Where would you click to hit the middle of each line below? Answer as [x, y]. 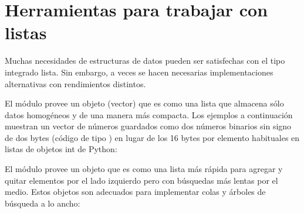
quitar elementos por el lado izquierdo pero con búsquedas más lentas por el [141, 180]
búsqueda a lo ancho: [43, 203]
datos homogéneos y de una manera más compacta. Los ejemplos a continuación [149, 114]
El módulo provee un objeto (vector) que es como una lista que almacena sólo [144, 103]
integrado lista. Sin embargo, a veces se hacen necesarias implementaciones [139, 72]
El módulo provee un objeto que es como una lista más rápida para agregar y [144, 169]
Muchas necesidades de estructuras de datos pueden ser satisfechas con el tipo [145, 61]
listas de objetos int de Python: [61, 149]
